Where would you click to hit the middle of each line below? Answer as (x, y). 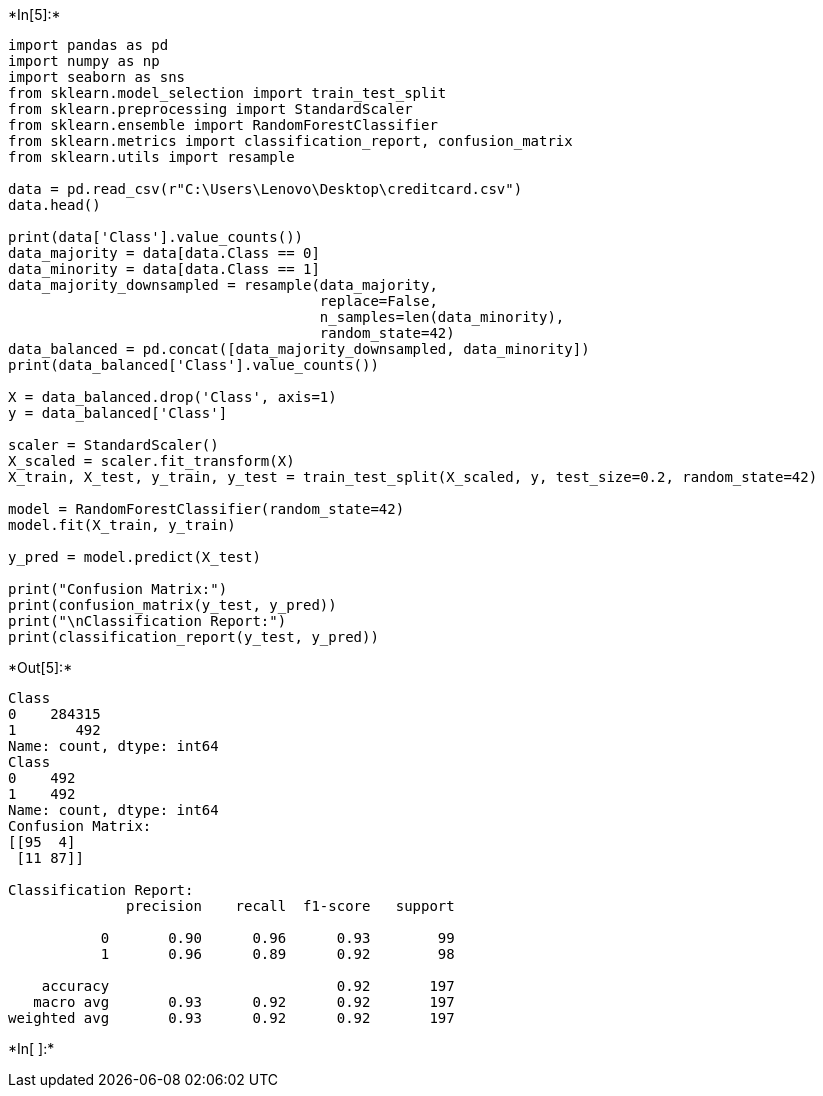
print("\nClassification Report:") (147, 621)
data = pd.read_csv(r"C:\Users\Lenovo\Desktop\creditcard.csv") (265, 189)
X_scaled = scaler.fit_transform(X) (151, 461)
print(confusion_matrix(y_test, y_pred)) (172, 605)
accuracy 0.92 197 (248, 986)
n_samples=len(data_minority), (442, 317)
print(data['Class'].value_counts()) (156, 237)
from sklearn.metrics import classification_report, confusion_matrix (290, 141)
